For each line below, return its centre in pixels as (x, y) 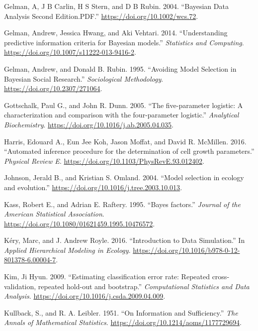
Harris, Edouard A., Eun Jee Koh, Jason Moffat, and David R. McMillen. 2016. (125, 141)
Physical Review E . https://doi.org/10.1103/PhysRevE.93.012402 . (104, 161)
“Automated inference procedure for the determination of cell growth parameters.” (129, 151)
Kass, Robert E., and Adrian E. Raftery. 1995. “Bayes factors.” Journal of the (122, 204)
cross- (221, 276)
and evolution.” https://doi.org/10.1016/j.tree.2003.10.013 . (93, 187)
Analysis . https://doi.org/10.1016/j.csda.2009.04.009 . (85, 296)
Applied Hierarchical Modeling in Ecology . (67, 250)
